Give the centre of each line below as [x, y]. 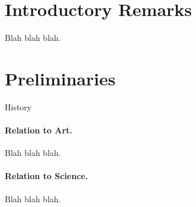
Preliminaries [60, 78]
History [18, 106]
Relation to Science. [46, 176]
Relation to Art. [39, 130]
